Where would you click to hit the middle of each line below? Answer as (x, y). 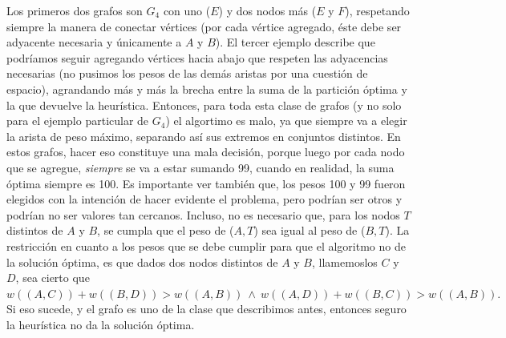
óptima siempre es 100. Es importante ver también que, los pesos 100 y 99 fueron (206, 183)
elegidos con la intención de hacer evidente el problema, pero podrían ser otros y (204, 199)
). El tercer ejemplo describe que (295, 42)
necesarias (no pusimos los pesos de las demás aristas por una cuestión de (187, 73)
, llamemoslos (345, 262)
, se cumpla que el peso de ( (166, 230)
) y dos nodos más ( (267, 10)
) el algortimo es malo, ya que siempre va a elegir (286, 121)
